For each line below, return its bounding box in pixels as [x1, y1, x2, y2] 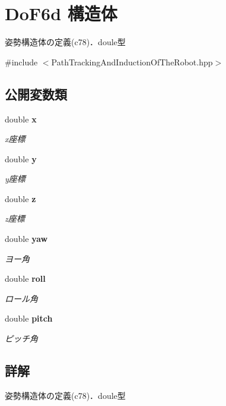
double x [5, 112, 37, 125]
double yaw [5, 232, 48, 245]
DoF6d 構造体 [5, 1, 117, 26]
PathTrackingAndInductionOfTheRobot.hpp [51, 55, 213, 68]
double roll [5, 272, 46, 285]
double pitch [5, 312, 53, 325]
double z [5, 192, 36, 204]
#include [5, 55, 38, 68]
